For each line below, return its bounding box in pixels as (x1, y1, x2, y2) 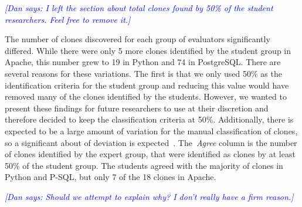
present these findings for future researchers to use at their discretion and (5, 101, 269, 114)
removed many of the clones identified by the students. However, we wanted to (5, 90, 287, 103)
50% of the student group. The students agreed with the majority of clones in (5, 159, 283, 171)
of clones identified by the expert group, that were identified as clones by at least (5, 148, 296, 160)
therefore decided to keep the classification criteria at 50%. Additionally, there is (5, 113, 294, 125)
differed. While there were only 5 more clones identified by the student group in (5, 44, 291, 56)
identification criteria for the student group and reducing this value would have (5, 79, 289, 91)
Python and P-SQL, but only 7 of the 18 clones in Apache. (5, 171, 216, 183)
